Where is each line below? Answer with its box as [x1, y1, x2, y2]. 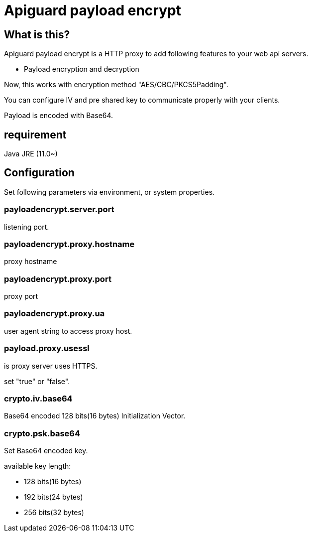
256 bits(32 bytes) [24, 508, 84, 517]
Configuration [4, 166, 75, 179]
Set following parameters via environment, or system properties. [4, 187, 215, 196]
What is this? [4, 28, 70, 41]
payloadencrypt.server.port [4, 204, 114, 215]
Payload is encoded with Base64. [4, 111, 113, 120]
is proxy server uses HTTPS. [4, 361, 98, 370]
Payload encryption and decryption [24, 65, 139, 74]
